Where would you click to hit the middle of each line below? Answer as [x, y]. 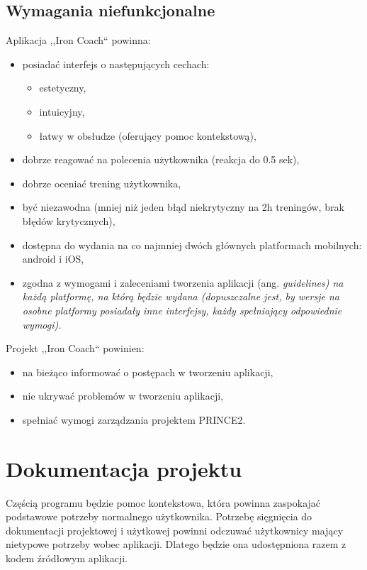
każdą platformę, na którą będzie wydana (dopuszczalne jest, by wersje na [181, 296]
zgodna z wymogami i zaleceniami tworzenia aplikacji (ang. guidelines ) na [183, 282]
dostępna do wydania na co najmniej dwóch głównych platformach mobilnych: [192, 245]
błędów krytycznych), [69, 220]
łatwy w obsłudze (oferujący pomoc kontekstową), [148, 135]
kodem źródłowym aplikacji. [67, 558]
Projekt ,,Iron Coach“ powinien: [75, 348]
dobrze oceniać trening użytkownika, [102, 183]
